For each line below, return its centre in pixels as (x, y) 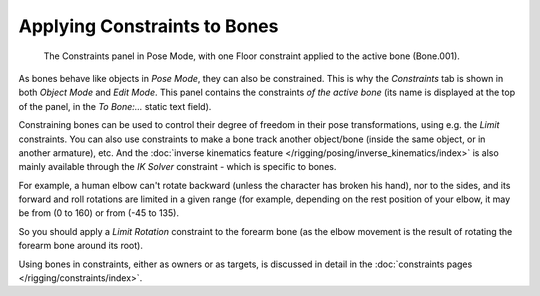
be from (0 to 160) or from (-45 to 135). (99, 213)
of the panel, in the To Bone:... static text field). (115, 106)
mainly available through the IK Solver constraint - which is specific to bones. (177, 167)
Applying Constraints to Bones (148, 26)
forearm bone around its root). (81, 246)
